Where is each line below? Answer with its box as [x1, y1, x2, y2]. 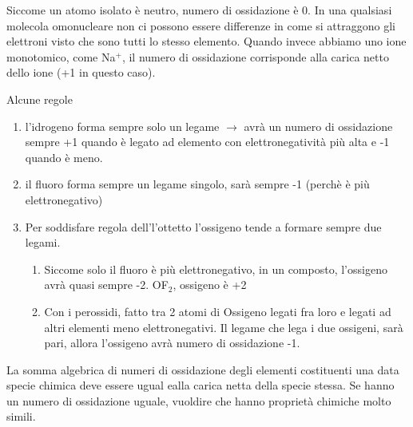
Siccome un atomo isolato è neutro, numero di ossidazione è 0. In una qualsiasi [6, 2, 392, 18]
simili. [6, 408, 36, 425]
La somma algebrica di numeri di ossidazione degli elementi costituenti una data [6, 361, 399, 378]
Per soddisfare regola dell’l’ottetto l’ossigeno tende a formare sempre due [25, 218, 382, 235]
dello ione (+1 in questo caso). [6, 64, 156, 81]
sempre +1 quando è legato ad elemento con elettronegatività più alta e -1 [25, 133, 390, 150]
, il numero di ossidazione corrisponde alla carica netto [121, 48, 389, 65]
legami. [25, 234, 61, 251]
